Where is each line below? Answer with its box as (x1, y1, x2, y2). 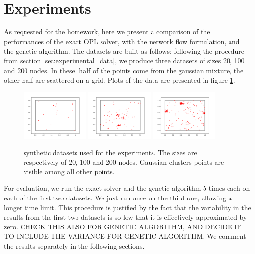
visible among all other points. (24, 166, 115, 176)
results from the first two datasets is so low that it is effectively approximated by (4, 212, 247, 222)
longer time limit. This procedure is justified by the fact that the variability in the (4, 202, 251, 212)
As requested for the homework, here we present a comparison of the (4, 27, 210, 37)
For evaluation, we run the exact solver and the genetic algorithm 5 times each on (4, 183, 250, 193)
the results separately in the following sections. (4, 241, 145, 251)
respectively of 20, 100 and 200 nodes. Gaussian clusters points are (24, 157, 224, 167)
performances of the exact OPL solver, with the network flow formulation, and (4, 36, 240, 46)
